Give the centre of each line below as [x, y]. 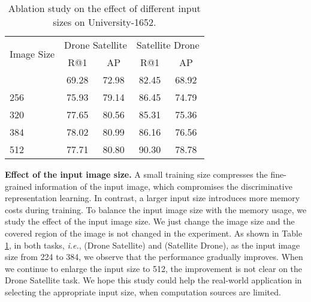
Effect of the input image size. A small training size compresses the [136, 174]
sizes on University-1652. [105, 22]
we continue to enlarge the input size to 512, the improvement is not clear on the [154, 268]
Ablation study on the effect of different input [104, 8]
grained [19, 186]
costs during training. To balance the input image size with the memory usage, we [156, 209]
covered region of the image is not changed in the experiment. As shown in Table [154, 233]
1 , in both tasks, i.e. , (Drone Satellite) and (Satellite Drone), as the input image [153, 245]
